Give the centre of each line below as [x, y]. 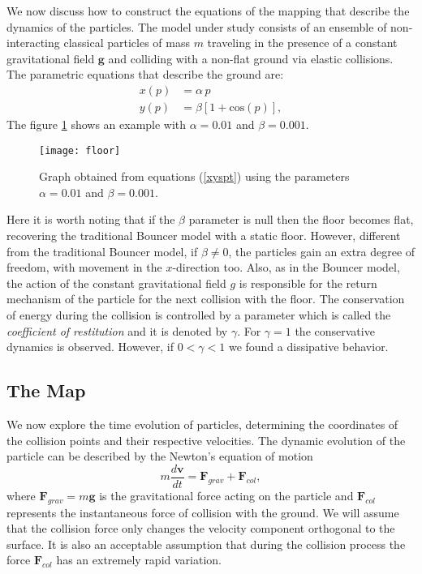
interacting [33, 43]
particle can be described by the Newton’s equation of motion [160, 456]
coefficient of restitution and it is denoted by [117, 330]
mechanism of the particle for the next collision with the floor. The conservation [206, 299]
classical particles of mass [127, 43]
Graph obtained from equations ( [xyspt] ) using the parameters [194, 176]
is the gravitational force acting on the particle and [226, 495]
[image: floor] [80, 150]
